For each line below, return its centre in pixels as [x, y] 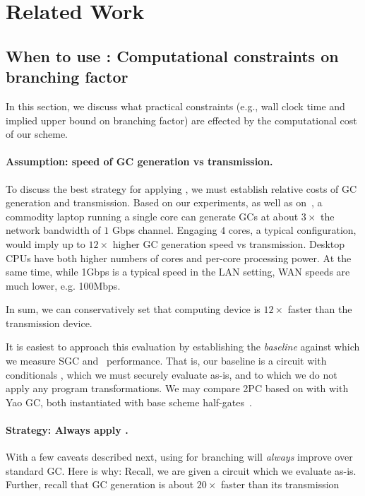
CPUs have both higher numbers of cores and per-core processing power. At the [179, 258]
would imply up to [46, 243]
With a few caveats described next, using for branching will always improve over [179, 457]
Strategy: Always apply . [67, 430]
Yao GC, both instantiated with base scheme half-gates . [129, 402]
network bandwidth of [53, 230]
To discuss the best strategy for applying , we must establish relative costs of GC [181, 188]
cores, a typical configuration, [292, 230]
